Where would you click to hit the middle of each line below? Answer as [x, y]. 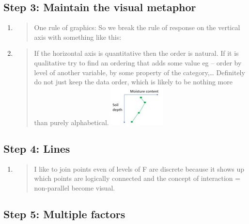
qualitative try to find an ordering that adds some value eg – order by [138, 62]
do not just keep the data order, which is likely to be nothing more [133, 82]
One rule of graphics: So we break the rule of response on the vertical [137, 27]
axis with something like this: [78, 37]
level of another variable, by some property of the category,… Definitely [140, 72]
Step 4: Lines [37, 148]
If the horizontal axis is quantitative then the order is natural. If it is [136, 53]
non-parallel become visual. [75, 187]
